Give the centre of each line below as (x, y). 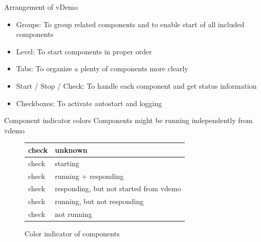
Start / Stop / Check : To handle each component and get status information (136, 85)
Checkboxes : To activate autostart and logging (89, 103)
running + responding (89, 176)
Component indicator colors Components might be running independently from (128, 120)
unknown (71, 149)
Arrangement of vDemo (41, 7)
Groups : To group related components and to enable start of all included (130, 24)
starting (67, 163)
